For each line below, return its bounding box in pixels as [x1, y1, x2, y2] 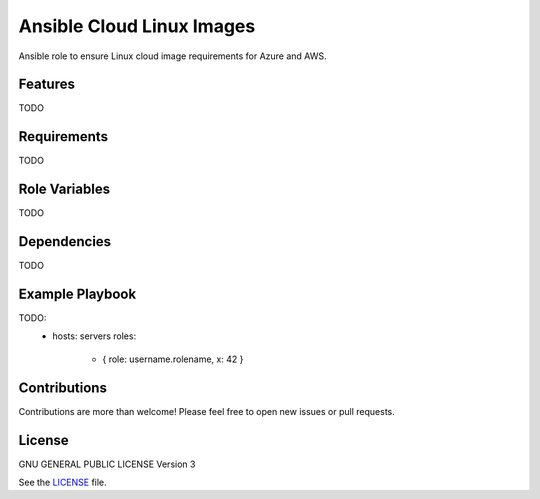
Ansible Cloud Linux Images [18, 15, 256, 37]
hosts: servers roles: [52, 330, 137, 342]
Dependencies [18, 233, 112, 250]
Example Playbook [18, 285, 137, 302]
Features [18, 76, 75, 93]
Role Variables [18, 181, 110, 198]
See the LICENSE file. [18, 476, 107, 489]
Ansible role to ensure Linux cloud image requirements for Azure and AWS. [18, 50, 327, 62]
